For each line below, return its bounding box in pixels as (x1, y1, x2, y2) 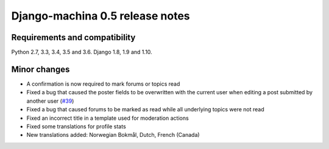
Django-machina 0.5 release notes (11, 9, 190, 23)
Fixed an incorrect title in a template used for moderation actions (26, 114, 189, 122)
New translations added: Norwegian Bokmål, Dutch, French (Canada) (26, 131, 200, 139)
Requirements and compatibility (11, 32, 136, 43)
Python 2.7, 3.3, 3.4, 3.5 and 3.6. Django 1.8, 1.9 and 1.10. (11, 49, 152, 56)
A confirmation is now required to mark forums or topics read (26, 80, 180, 88)
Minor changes (11, 64, 70, 74)
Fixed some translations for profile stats (26, 122, 126, 130)
